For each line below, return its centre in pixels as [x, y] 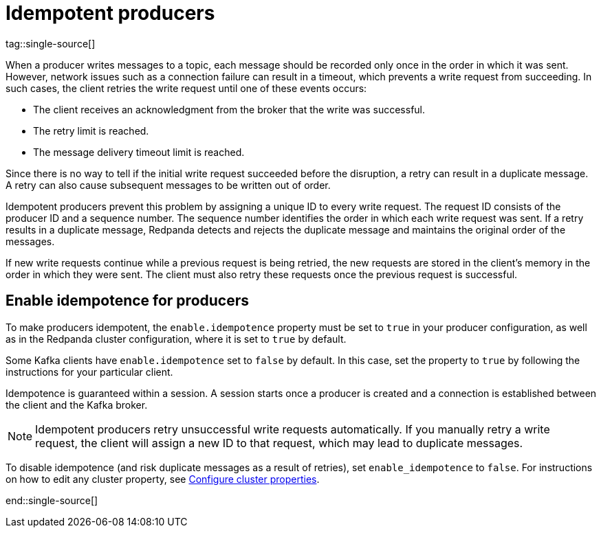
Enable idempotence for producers [128, 301]
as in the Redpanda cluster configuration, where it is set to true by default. [176, 339]
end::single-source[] [52, 500]
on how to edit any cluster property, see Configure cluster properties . [163, 479]
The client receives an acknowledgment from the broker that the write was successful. [229, 109]
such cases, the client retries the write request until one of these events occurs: [186, 88]
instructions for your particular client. [89, 372]
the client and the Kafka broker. [77, 405]
